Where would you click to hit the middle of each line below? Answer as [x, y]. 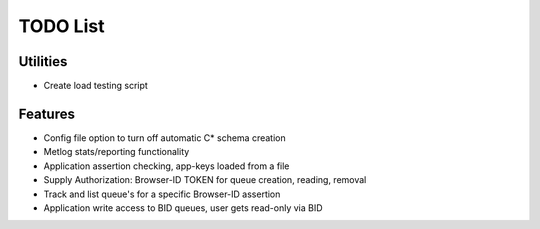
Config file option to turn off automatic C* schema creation [164, 137]
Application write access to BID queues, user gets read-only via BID [183, 207]
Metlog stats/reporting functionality [116, 152]
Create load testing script [96, 86]
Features [46, 113]
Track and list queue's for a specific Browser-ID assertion [162, 194]
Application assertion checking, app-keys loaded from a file [166, 166]
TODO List [61, 26]
